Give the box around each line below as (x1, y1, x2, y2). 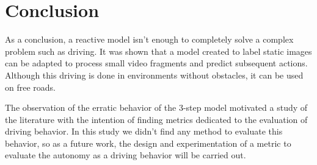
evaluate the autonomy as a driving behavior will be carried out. (5, 149, 246, 161)
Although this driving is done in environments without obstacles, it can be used (5, 68, 304, 81)
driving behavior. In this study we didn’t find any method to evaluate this (5, 125, 283, 138)
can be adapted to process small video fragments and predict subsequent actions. (5, 57, 308, 69)
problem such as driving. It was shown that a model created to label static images (5, 44, 312, 57)
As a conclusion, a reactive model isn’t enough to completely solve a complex (5, 33, 294, 46)
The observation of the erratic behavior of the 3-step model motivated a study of (5, 101, 308, 114)
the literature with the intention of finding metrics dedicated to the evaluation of (5, 113, 308, 125)
